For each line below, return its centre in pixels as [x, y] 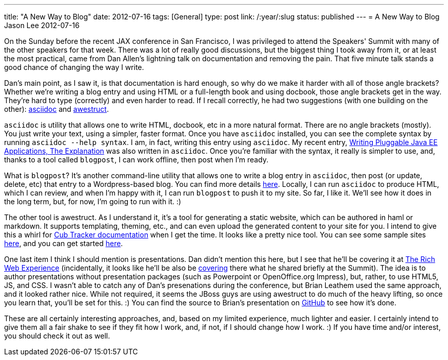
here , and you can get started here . [64, 243]
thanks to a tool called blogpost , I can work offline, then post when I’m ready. [136, 160]
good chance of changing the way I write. [74, 67]
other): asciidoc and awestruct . [57, 109]
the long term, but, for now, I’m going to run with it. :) [93, 201]
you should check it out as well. [57, 336]
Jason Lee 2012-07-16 [42, 25]
